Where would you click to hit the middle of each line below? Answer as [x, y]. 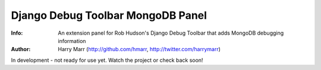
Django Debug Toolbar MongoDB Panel [109, 15]
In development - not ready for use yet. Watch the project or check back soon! [107, 60]
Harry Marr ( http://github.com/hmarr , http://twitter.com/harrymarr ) [139, 49]
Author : [21, 49]
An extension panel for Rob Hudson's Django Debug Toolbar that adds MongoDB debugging [171, 33]
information [72, 41]
